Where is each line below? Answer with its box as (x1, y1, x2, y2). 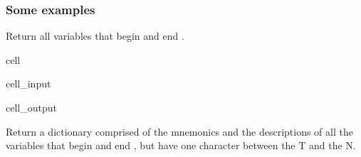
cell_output (6, 100, 57, 114)
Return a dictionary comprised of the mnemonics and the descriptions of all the (6, 124, 353, 139)
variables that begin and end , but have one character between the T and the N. (6, 138, 356, 153)
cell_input (6, 76, 51, 91)
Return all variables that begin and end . (6, 28, 184, 43)
